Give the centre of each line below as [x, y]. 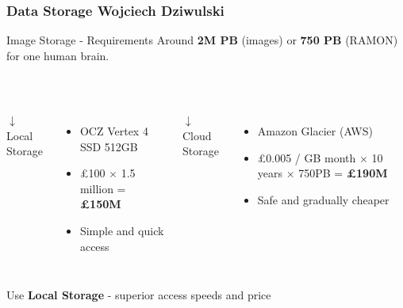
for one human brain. [58, 55]
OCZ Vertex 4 [114, 131]
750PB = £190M [343, 173]
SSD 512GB [109, 146]
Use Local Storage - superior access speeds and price [139, 295]
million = [103, 188]
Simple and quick [122, 230]
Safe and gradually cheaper [323, 199]
